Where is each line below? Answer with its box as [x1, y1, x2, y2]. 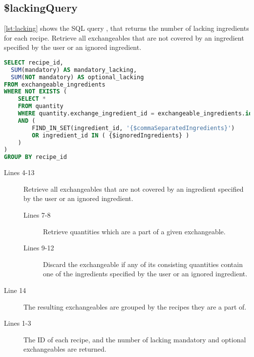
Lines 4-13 [4, 167, 35, 178]
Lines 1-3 [4, 318, 31, 328]
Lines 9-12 [23, 243, 54, 253]
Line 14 [4, 285, 26, 295]
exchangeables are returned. [23, 344, 106, 354]
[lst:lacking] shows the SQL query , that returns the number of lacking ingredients [4, 23, 249, 33]
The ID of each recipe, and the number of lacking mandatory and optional [23, 334, 246, 344]
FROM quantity [18, 103, 63, 110]
